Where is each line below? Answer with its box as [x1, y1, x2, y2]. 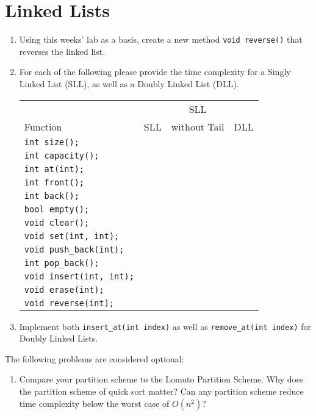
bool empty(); [24, 204, 90, 214]
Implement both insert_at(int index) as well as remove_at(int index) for [19, 320, 312, 332]
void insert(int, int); [24, 271, 134, 281]
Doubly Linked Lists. [19, 332, 98, 345]
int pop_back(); [24, 257, 99, 268]
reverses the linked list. [19, 45, 106, 57]
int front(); [24, 177, 85, 187]
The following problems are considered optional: [5, 352, 184, 365]
